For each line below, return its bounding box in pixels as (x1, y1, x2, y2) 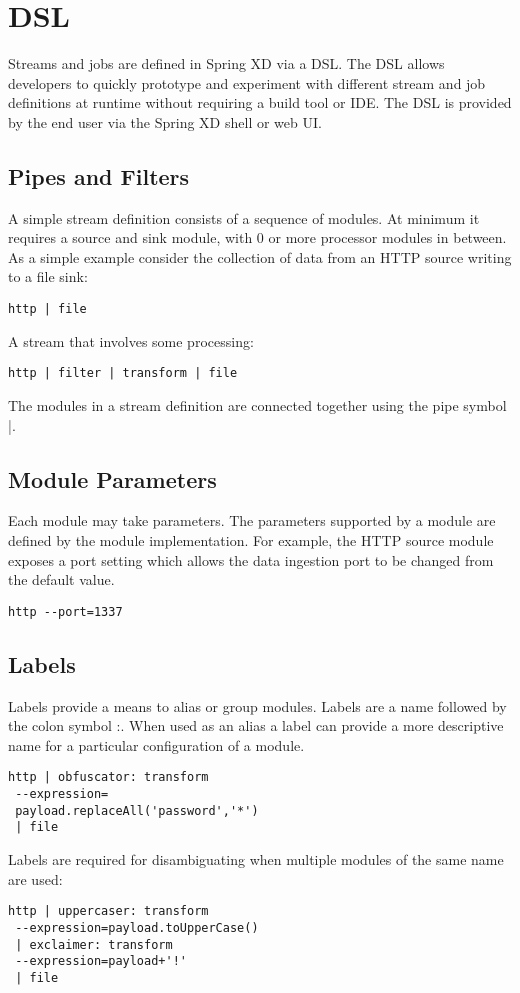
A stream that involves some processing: (8, 330, 254, 351)
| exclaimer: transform (15, 937, 173, 952)
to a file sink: (8, 266, 88, 287)
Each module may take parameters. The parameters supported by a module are (8, 510, 496, 531)
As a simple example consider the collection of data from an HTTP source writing (8, 246, 512, 267)
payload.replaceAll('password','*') (15, 803, 259, 818)
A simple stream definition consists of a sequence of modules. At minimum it (8, 207, 480, 228)
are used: (8, 868, 63, 889)
